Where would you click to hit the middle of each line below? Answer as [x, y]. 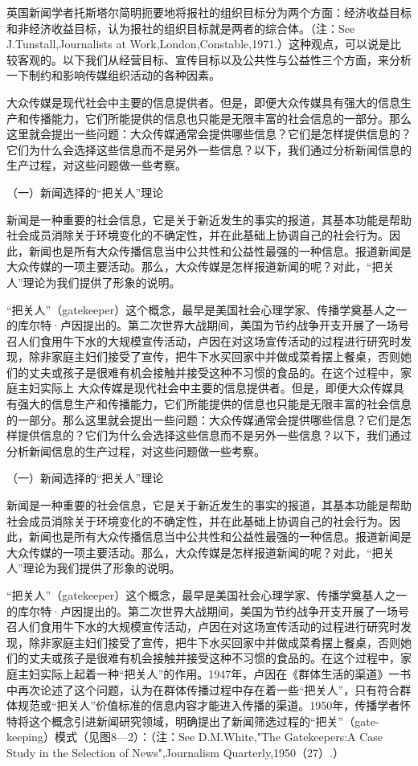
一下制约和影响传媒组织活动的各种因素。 [113, 75]
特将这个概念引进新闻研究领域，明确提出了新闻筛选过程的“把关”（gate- [193, 721]
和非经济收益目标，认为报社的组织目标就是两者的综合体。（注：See [181, 28]
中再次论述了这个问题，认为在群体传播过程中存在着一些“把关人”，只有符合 [203, 689]
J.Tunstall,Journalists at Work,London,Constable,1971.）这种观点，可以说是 [199, 44]
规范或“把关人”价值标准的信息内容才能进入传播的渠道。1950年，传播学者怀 [214, 705]
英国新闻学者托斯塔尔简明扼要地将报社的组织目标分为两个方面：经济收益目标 [209, 12]
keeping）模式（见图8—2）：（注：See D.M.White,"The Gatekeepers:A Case [195, 737]
